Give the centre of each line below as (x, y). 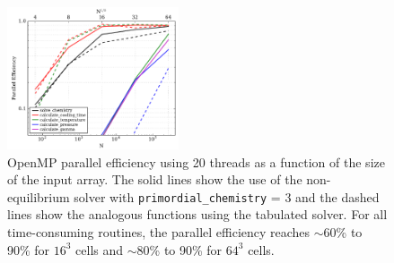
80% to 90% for (179, 249)
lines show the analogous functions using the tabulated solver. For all (197, 214)
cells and (100, 249)
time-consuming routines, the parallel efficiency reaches (159, 232)
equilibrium (39, 196)
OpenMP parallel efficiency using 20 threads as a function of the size (196, 161)
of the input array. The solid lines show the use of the (155, 179)
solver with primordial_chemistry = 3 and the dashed (227, 196)
